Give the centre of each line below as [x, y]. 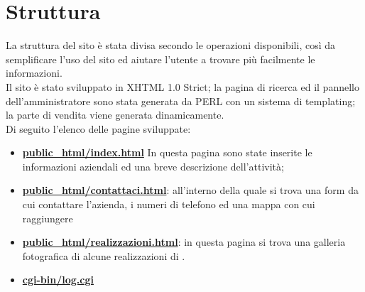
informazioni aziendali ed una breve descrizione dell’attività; [153, 166]
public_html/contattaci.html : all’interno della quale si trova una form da [190, 190]
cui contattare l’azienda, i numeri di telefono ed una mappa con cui [169, 204]
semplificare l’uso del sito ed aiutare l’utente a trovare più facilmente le [160, 59]
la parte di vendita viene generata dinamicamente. [115, 115]
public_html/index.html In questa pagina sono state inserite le [167, 152]
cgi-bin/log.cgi [58, 280]
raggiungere [48, 218]
